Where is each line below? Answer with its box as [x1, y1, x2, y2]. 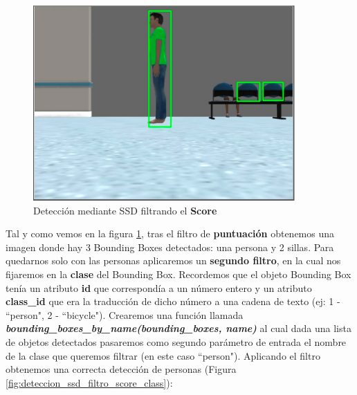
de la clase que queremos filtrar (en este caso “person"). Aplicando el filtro [6, 348, 320, 362]
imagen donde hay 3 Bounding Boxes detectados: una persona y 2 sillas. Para [6, 239, 334, 254]
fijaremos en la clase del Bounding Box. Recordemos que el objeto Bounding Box [6, 266, 351, 281]
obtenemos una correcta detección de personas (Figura [6, 362, 237, 376]
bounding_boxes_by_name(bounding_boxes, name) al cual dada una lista [6, 321, 351, 336]
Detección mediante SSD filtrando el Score [33, 203, 217, 217]
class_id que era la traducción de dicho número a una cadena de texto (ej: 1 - [6, 294, 340, 309]
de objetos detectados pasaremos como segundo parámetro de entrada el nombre [6, 334, 347, 349]
